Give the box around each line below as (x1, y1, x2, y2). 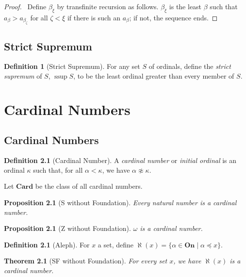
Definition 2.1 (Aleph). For (4, 239, 90, 249)
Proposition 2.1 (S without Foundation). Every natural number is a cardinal (4, 197, 237, 207)
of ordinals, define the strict (148, 61, 231, 71)
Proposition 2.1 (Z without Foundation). (4, 223, 131, 233)
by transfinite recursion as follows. (57, 1, 159, 11)
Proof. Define (4, 1, 47, 11)
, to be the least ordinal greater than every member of (73, 71, 234, 81)
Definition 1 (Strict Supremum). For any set (4, 61, 140, 71)
